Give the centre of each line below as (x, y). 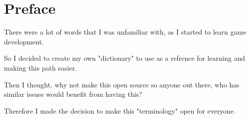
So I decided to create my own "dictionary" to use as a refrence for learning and (125, 58)
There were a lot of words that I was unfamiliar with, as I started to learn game (125, 32)
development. (24, 41)
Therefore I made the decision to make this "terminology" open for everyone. (120, 110)
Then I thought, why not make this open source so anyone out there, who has (122, 84)
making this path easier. (41, 67)
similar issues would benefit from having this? (73, 94)
